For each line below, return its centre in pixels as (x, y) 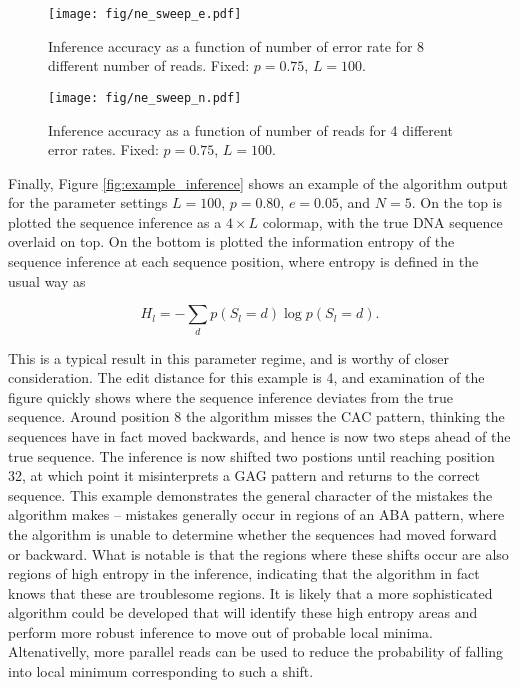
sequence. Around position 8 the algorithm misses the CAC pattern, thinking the (256, 416)
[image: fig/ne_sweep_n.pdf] (145, 97)
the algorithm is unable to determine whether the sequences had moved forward (252, 533)
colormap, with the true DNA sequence (382, 221)
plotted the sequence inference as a (115, 221)
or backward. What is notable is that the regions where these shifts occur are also (258, 553)
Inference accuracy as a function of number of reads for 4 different (250, 129)
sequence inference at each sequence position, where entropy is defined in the (243, 261)
